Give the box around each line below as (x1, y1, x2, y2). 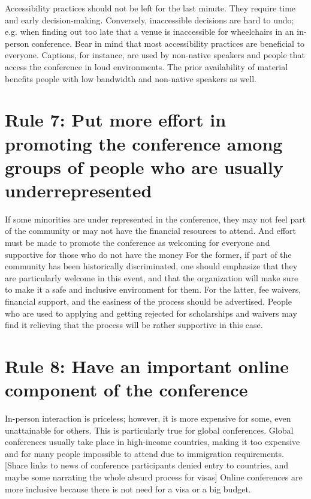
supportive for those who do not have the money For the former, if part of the (5, 248, 292, 260)
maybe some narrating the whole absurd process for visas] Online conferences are (5, 471, 303, 483)
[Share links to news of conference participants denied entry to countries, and (5, 459, 289, 471)
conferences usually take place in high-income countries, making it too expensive (5, 435, 300, 448)
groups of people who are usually (5, 154, 283, 179)
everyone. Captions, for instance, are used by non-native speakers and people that (5, 49, 306, 61)
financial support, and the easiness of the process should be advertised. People (5, 295, 292, 307)
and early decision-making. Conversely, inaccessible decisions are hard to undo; (5, 13, 294, 26)
